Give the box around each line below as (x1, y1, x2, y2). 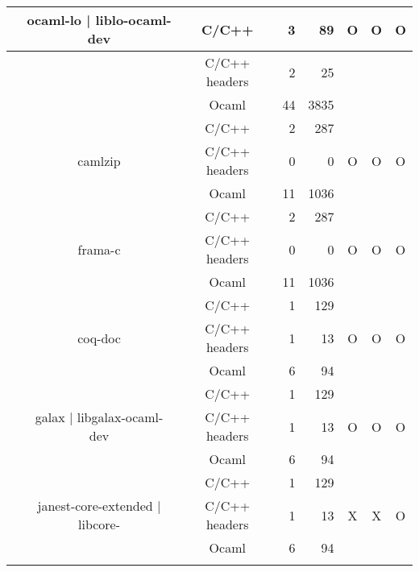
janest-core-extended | (37, 496, 161, 515)
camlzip (77, 151, 121, 170)
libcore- (78, 515, 121, 533)
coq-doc (77, 328, 121, 347)
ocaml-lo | (27, 10, 91, 29)
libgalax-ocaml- (77, 408, 164, 426)
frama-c (77, 239, 121, 259)
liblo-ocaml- (95, 10, 172, 29)
